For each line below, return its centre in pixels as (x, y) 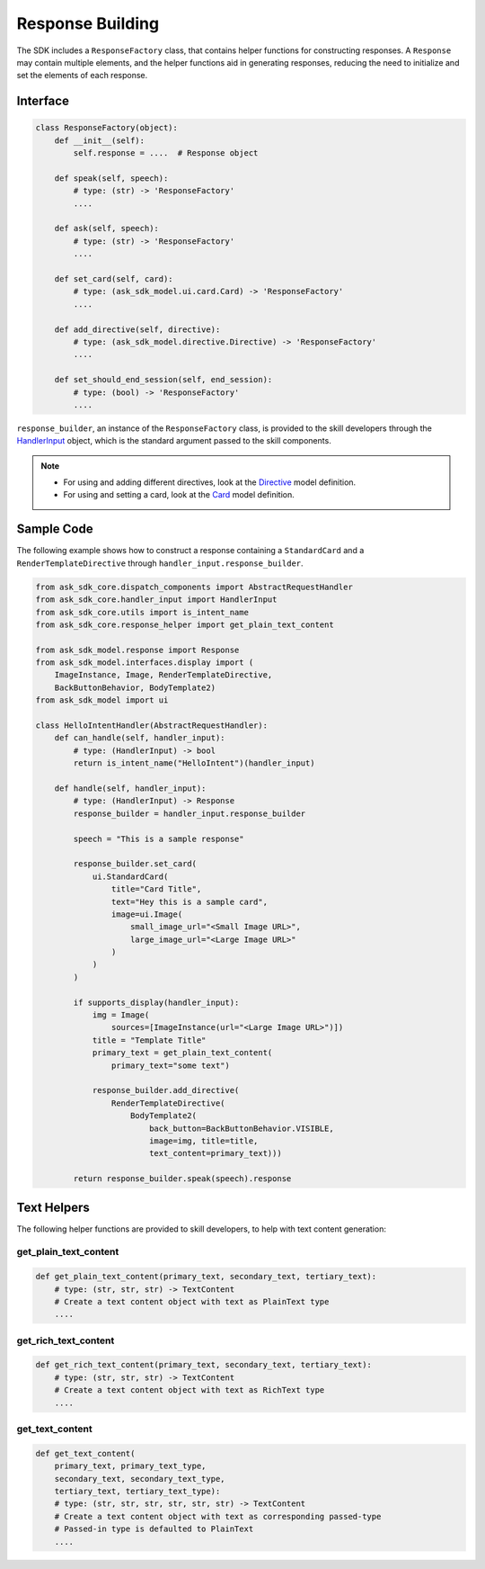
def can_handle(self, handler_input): (140, 738)
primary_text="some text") (171, 1065)
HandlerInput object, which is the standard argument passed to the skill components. (174, 441)
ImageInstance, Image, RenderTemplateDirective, (163, 675)
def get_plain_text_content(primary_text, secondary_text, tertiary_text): (206, 1277)
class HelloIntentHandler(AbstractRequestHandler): (152, 726)
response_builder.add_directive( (166, 1090)
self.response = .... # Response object (166, 153)
